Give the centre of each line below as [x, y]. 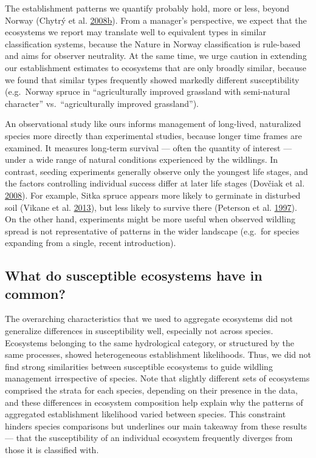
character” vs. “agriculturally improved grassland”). [102, 103]
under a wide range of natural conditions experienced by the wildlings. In [142, 159]
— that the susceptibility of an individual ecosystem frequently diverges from [149, 438]
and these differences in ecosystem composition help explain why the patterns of [154, 402]
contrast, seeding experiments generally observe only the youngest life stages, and [156, 171]
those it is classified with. [52, 449]
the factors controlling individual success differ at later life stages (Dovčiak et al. [155, 183]
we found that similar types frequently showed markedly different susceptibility [152, 79]
